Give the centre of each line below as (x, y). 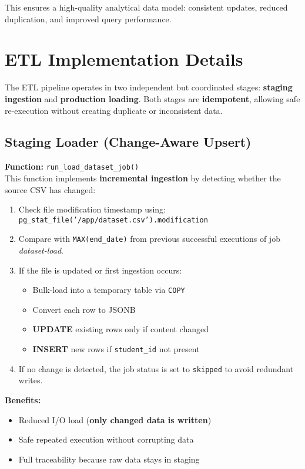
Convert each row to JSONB (84, 309)
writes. (31, 380)
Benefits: (23, 399)
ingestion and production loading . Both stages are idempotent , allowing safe (152, 98)
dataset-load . (41, 250)
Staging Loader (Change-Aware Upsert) (128, 142)
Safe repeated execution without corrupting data (106, 439)
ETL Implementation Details (124, 59)
